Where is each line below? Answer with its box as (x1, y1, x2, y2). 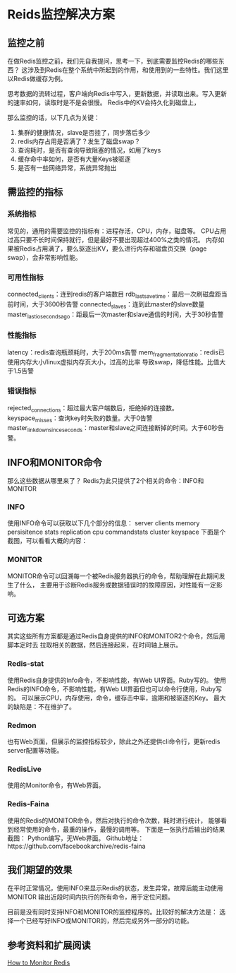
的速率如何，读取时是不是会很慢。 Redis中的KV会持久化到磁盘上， (7, 98, 201, 107)
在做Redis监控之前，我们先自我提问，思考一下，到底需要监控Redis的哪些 (7, 57, 218, 65)
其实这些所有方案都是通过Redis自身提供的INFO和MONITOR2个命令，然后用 (7, 632, 225, 640)
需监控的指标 (7, 186, 63, 198)
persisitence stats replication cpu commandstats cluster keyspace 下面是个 (7, 527, 226, 537)
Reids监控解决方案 (7, 6, 115, 23)
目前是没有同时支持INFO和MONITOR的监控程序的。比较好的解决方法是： (7, 908, 218, 917)
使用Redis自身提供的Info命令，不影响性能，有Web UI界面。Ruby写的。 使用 (7, 676, 227, 684)
